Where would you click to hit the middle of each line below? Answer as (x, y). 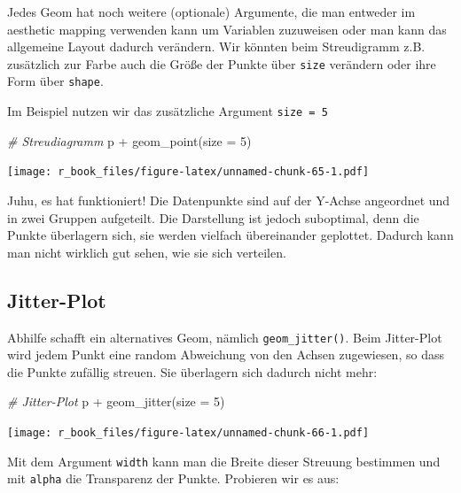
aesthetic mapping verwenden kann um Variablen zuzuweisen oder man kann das (227, 29)
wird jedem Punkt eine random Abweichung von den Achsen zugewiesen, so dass (226, 354)
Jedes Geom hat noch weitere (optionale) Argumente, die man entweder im (211, 12)
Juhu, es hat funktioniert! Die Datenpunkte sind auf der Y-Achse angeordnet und (229, 200)
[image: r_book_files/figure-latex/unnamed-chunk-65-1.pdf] (188, 172)
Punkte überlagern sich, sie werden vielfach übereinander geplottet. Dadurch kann (230, 235)
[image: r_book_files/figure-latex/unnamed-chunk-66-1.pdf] (188, 433)
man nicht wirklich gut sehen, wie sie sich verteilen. (147, 252)
